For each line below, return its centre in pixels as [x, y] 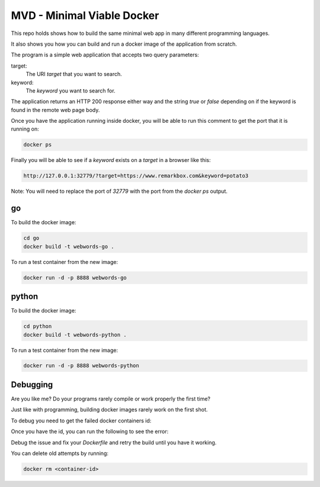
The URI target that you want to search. [74, 74]
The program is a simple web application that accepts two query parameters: [105, 55]
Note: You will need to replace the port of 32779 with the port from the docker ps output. [119, 191]
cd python [38, 327]
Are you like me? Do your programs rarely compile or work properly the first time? [111, 399]
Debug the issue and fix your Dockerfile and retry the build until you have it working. [114, 443]
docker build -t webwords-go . [69, 246]
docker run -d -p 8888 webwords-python [81, 366]
